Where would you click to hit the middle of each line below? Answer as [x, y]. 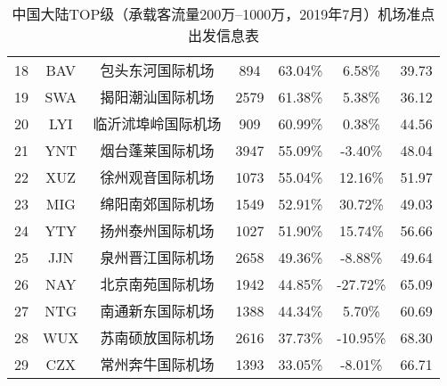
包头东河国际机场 [157, 70]
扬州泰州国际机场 [157, 230]
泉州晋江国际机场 [157, 257]
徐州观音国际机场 [157, 177]
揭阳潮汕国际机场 [157, 97]
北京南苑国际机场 [157, 284]
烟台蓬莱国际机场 [157, 150]
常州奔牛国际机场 [157, 364]
